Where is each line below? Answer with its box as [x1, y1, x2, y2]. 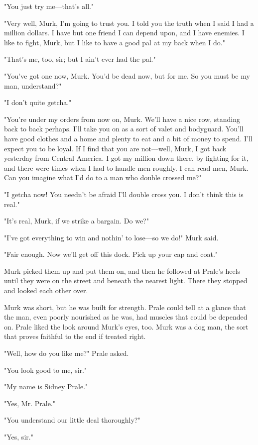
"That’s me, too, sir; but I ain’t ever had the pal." [4, 54, 156, 64]
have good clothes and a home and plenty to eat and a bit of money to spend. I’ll [4, 133, 253, 143]
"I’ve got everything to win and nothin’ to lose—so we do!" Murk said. [4, 232, 219, 242]
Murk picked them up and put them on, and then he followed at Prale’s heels [4, 265, 241, 276]
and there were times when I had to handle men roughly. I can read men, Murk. [4, 162, 249, 173]
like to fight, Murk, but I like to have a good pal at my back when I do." [4, 37, 225, 47]
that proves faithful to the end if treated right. [4, 331, 146, 341]
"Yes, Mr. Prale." [4, 398, 55, 408]
